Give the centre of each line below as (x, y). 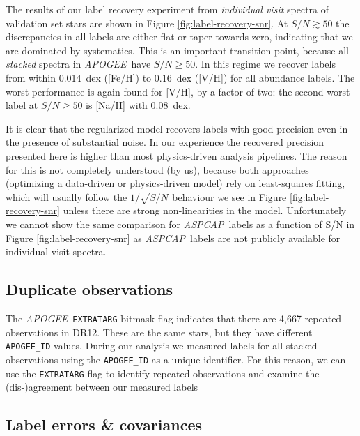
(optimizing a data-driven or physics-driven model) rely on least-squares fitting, (175, 183)
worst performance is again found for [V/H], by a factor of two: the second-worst (178, 91)
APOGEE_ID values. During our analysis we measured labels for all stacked (162, 346)
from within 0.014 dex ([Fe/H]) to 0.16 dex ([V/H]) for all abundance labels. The (180, 77)
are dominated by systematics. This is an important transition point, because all (177, 50)
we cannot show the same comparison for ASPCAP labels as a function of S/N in (180, 224)
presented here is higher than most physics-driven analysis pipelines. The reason (177, 155)
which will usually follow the (66, 196)
